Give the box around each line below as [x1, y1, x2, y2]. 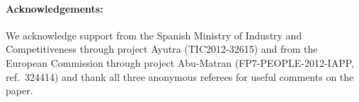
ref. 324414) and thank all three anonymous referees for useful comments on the [6, 69, 354, 84]
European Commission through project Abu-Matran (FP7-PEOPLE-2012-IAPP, [6, 55, 354, 70]
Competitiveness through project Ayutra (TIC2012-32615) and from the [6, 42, 318, 56]
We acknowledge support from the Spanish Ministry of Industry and [6, 27, 302, 42]
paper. [6, 83, 33, 98]
